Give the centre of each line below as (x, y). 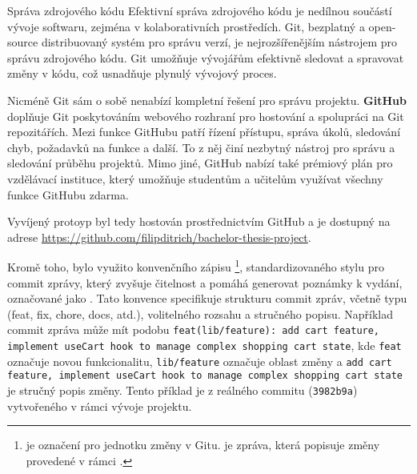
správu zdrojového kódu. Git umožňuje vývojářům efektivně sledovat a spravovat (206, 57)
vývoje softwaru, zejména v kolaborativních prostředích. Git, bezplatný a (186, 26)
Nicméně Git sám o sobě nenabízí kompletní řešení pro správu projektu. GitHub (207, 100)
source (23, 42)
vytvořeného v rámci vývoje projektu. (100, 406)
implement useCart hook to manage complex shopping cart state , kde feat (204, 345)
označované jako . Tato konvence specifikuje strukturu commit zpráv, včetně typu (207, 298)
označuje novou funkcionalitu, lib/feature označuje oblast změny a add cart (200, 361)
